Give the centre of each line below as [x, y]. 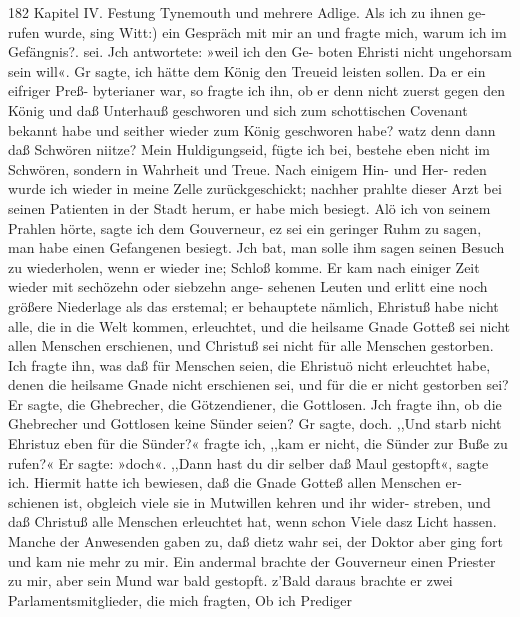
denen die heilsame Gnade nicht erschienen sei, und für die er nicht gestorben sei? [258, 384]
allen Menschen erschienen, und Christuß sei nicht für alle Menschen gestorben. [251, 345]
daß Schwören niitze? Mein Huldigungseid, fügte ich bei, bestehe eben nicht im [249, 149]
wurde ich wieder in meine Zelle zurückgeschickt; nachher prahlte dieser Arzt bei [255, 188]
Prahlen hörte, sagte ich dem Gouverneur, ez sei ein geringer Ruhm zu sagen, [245, 227]
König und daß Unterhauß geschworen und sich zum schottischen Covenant [238, 109]
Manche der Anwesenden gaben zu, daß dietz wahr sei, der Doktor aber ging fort [255, 541]
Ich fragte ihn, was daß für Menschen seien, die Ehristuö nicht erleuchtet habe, [249, 364]
